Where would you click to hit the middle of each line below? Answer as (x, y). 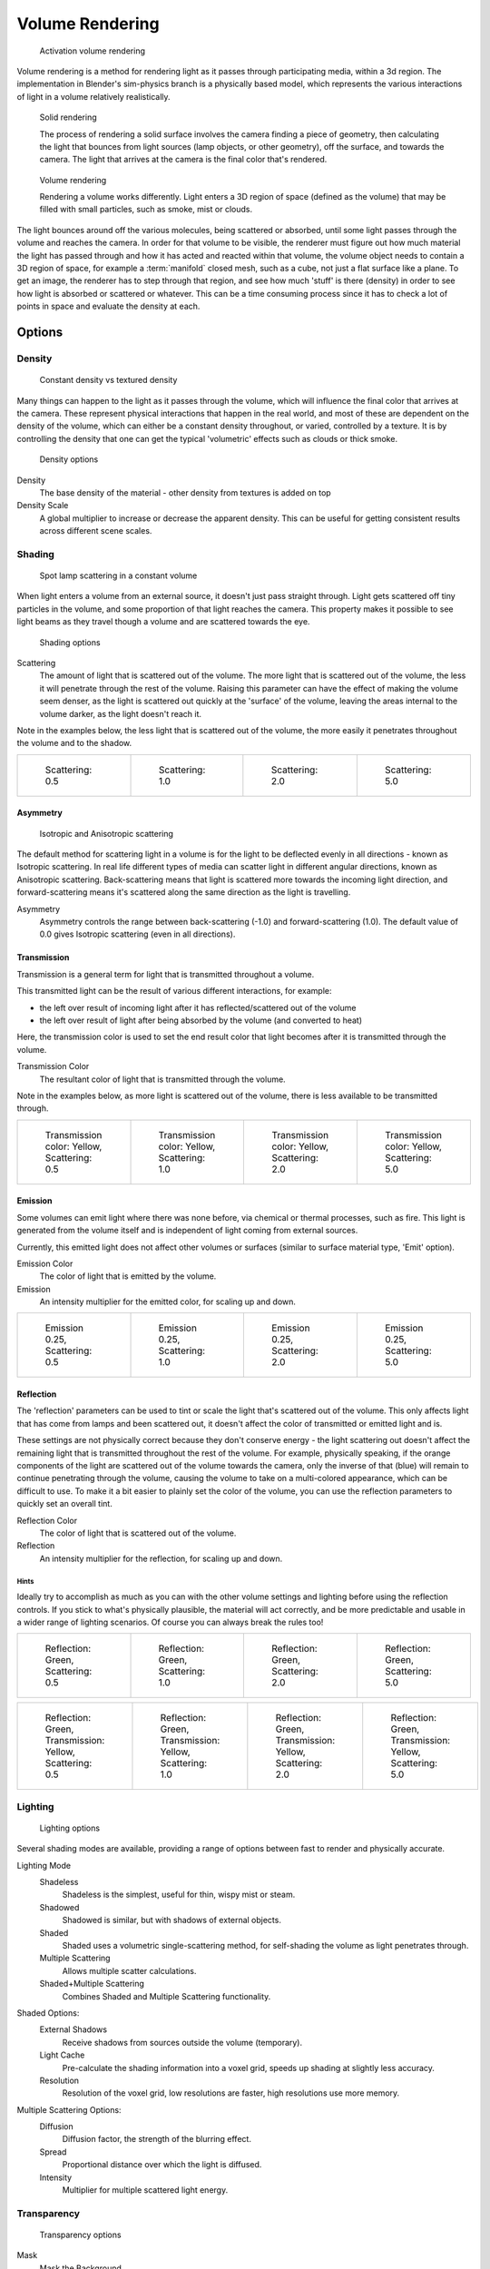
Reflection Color (47, 1520)
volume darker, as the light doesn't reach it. (121, 713)
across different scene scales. (96, 531)
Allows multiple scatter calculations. (129, 1970)
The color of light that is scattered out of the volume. (138, 1533)
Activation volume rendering (92, 51)
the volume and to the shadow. (74, 743)
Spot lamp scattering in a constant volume (118, 575)
